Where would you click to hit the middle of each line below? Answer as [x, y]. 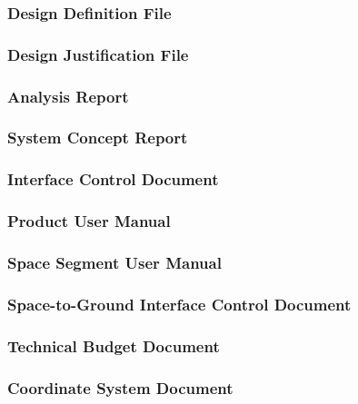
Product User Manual [89, 221]
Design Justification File [98, 54]
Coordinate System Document [120, 387]
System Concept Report [98, 138]
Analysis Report [68, 96]
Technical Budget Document [114, 345]
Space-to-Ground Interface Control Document [179, 304]
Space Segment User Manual [114, 262]
